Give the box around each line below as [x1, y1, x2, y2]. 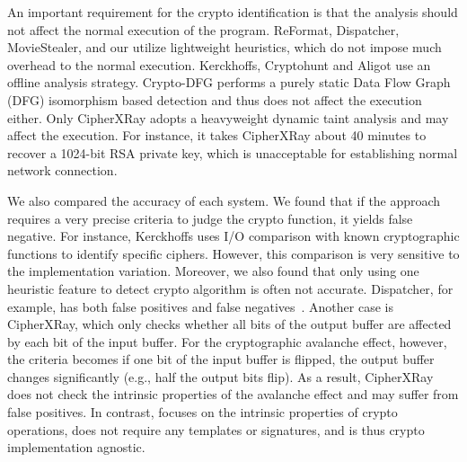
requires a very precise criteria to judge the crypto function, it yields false [7, 209, 413, 227]
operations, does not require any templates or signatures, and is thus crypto [7, 420, 425, 439]
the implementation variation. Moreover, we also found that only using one [7, 262, 419, 280]
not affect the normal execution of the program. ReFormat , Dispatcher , [7, 20, 400, 39]
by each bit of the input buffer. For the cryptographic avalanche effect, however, [7, 332, 447, 351]
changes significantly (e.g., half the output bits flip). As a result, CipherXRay [7, 367, 434, 386]
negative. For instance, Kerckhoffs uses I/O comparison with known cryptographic [7, 227, 460, 245]
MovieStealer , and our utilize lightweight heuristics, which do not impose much [7, 38, 442, 57]
